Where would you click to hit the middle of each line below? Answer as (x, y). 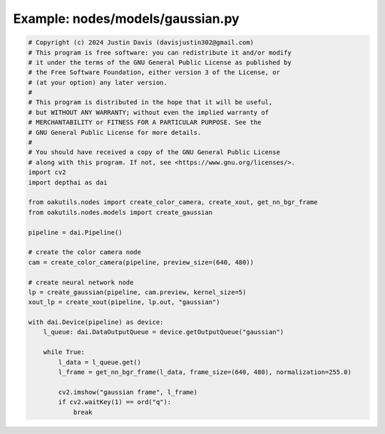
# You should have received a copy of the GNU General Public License (154, 152)
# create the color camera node (85, 252)
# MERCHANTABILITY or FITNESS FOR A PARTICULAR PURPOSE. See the (145, 122)
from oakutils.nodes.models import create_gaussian (120, 212)
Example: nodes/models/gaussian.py (126, 19)
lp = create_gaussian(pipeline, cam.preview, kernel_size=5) (137, 292)
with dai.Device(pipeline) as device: (96, 322)
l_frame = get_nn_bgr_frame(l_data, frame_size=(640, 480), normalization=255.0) (205, 372)
